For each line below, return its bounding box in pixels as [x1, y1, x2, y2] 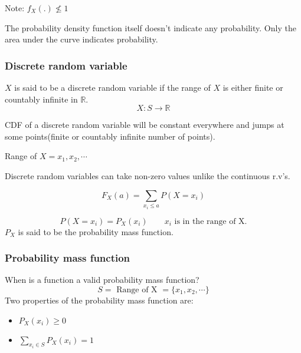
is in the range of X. [174, 217, 247, 226]
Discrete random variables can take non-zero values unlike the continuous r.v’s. [5, 169, 290, 182]
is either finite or [223, 81, 283, 93]
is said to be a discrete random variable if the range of [14, 81, 211, 93]
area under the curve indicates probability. [5, 33, 158, 45]
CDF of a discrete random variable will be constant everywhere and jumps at [5, 118, 284, 131]
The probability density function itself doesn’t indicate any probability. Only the [5, 21, 296, 34]
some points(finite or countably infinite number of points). [5, 130, 215, 142]
